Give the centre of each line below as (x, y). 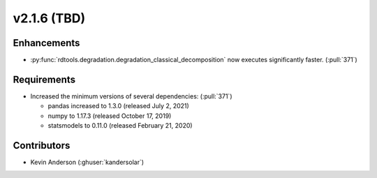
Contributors (42, 146)
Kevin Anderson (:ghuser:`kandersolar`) (87, 162)
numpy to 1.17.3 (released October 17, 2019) (110, 116)
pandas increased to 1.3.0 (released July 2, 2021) (119, 106)
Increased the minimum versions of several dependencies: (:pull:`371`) (131, 96)
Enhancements (46, 43)
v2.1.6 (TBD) (49, 18)
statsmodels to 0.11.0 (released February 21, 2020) (120, 126)
